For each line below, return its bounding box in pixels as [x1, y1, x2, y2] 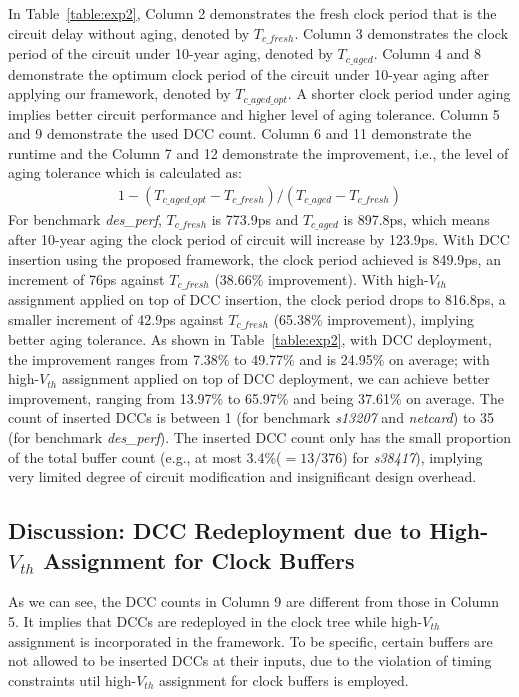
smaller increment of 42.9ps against [8, 308, 224, 329]
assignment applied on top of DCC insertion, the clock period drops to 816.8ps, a [8, 289, 506, 310]
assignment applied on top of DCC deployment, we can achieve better [61, 368, 490, 389]
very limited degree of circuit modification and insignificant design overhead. [8, 466, 477, 487]
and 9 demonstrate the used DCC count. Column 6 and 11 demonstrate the [8, 123, 472, 144]
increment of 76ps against [8, 268, 165, 289]
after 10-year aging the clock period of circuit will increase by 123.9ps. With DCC [8, 229, 510, 250]
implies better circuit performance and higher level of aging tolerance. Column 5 [8, 103, 500, 124]
